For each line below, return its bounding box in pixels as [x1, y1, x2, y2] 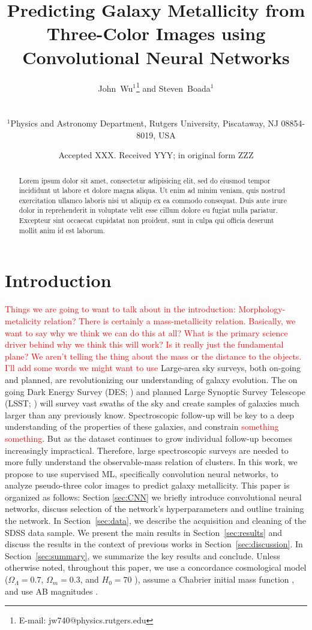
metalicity [5, 314, 41, 327]
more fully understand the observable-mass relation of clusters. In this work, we [5, 456, 298, 468]
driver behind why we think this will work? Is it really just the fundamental [5, 338, 284, 351]
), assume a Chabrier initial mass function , [134, 573, 295, 586]
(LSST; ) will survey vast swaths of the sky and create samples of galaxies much [5, 397, 299, 409]
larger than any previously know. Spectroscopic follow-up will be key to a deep [5, 408, 295, 421]
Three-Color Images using [46, 21, 266, 46]
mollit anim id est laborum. [19, 225, 105, 235]
